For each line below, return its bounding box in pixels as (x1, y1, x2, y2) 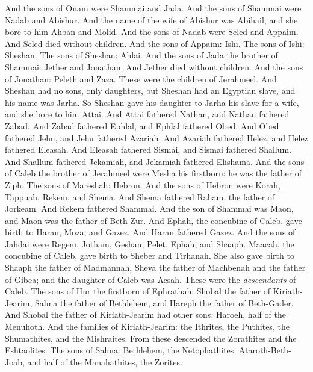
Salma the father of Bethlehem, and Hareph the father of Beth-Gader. (35, 296, 294, 309)
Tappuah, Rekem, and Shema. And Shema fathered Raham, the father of (5, 190, 275, 203)
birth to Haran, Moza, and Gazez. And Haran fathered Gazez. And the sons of (5, 226, 296, 238)
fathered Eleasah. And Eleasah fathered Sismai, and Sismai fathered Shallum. (5, 143, 292, 156)
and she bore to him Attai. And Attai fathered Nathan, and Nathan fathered (5, 108, 290, 120)
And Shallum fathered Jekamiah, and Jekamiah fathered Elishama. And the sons (5, 155, 305, 167)
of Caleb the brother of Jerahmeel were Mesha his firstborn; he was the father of (5, 167, 302, 179)
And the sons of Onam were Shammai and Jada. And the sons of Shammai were (5, 2, 302, 14)
